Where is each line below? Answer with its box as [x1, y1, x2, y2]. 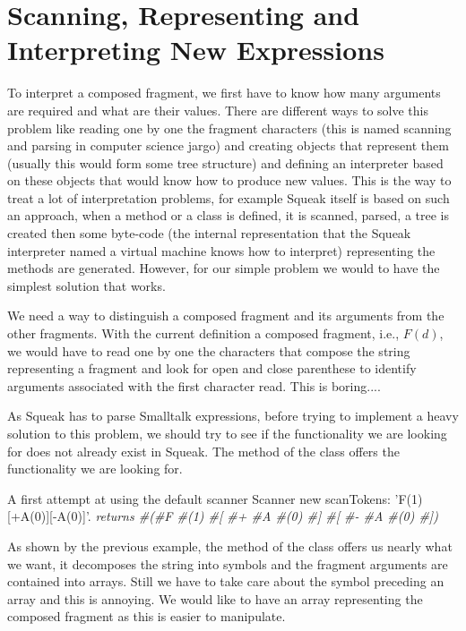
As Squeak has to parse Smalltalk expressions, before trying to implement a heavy [7, 406, 459, 425]
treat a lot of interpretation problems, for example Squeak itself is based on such [7, 188, 450, 207]
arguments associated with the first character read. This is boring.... [7, 376, 381, 395]
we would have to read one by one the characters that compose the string [7, 341, 410, 360]
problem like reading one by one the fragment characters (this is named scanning [7, 118, 452, 137]
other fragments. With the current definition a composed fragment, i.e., [7, 324, 400, 343]
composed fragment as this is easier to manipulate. [7, 607, 286, 626]
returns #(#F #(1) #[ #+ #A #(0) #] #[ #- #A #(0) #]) [95, 507, 438, 525]
